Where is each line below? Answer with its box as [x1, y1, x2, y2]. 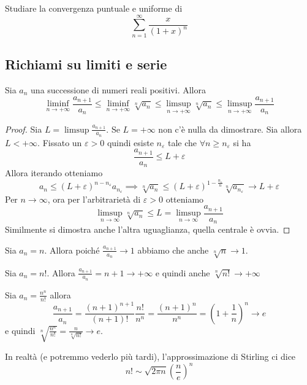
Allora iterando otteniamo [5, 166, 103, 179]
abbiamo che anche [137, 243, 209, 256]
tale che [168, 136, 197, 149]
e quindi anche [155, 266, 210, 279]
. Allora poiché [44, 243, 100, 256]
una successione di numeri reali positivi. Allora [31, 83, 206, 96]
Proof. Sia [5, 122, 42, 135]
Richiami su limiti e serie [5, 55, 167, 74]
